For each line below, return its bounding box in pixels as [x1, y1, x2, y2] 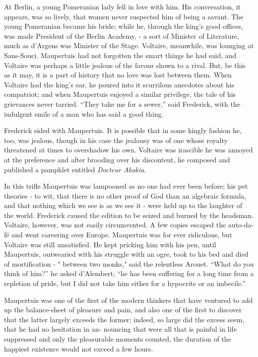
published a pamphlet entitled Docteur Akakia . [4, 164, 146, 174]
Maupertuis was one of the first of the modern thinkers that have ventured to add [4, 294, 253, 305]
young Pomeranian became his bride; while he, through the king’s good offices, [4, 21, 243, 31]
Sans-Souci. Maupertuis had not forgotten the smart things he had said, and [4, 50, 237, 60]
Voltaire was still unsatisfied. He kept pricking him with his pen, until [4, 239, 216, 249]
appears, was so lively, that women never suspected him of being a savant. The [4, 11, 244, 21]
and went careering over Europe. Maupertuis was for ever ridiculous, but [11, 229, 233, 240]
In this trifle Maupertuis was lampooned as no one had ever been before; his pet [4, 181, 248, 191]
